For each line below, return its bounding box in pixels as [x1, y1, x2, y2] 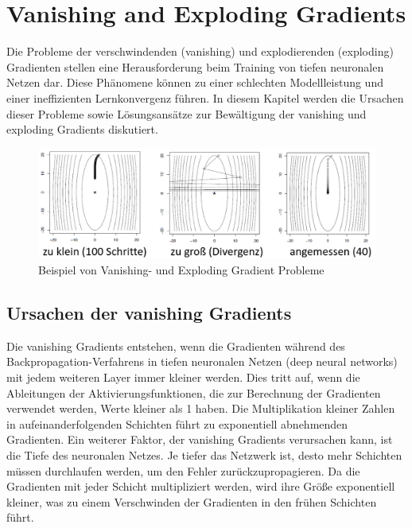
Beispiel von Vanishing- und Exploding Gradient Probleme [38, 261, 325, 278]
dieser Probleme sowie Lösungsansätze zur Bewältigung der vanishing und [6, 105, 367, 122]
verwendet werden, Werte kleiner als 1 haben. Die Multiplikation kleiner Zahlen [6, 400, 395, 417]
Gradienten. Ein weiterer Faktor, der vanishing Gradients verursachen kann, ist [6, 431, 393, 448]
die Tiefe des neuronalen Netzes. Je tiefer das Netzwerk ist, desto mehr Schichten [6, 446, 402, 463]
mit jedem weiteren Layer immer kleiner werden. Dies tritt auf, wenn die [6, 368, 360, 385]
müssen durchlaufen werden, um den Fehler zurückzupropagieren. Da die [6, 462, 360, 479]
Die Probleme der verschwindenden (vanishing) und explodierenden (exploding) [6, 43, 394, 60]
